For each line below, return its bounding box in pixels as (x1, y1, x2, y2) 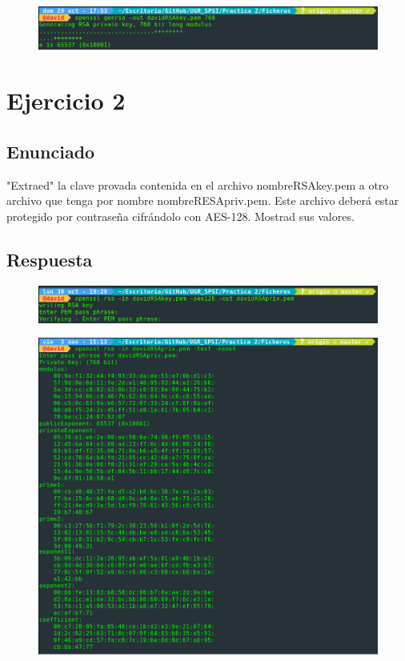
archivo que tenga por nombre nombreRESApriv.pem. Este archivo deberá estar (6, 192, 399, 209)
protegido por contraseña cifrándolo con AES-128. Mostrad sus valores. (6, 207, 355, 224)
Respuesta (6, 246, 93, 271)
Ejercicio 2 (6, 84, 126, 117)
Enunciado (6, 138, 95, 163)
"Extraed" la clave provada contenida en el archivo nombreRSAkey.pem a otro (6, 176, 389, 193)
